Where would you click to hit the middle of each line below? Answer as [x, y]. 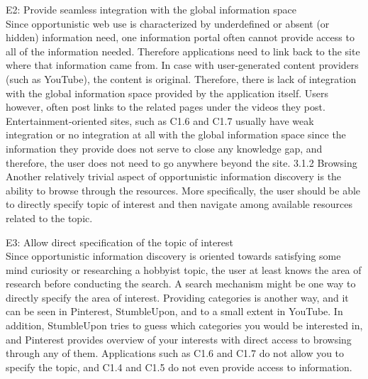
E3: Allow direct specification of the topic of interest [119, 242]
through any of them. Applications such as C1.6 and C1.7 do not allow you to [175, 353]
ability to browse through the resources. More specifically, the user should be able [183, 190]
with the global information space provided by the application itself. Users [167, 93]
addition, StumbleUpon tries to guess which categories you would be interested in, [184, 325]
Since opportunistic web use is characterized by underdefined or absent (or [168, 23]
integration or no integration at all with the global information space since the [176, 134]
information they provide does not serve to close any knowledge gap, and [164, 148]
